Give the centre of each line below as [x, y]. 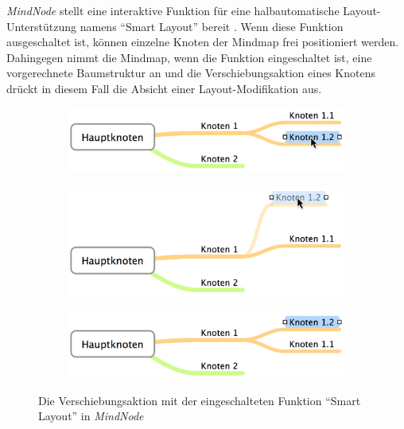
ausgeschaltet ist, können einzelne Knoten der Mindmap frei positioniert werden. [203, 42]
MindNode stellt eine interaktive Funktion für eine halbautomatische [173, 10]
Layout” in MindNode [91, 416]
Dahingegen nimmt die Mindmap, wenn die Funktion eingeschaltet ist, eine [189, 57]
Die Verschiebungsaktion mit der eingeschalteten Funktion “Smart [200, 400]
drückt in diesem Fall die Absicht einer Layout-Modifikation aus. [164, 88]
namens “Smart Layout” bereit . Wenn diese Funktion [212, 26]
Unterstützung [42, 26]
